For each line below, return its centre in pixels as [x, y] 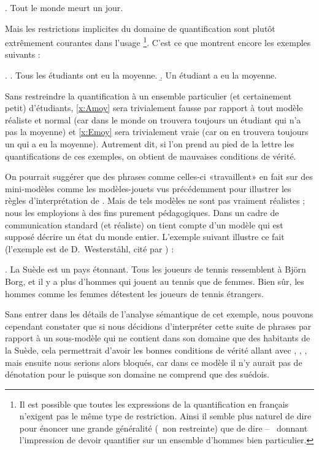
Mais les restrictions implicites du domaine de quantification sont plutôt [140, 28]
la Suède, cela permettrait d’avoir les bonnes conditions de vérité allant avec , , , [156, 350]
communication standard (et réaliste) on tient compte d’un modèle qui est [144, 224]
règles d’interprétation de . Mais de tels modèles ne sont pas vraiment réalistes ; [155, 200]
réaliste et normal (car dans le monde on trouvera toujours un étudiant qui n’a [153, 119]
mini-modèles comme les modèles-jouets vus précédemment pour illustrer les [148, 188]
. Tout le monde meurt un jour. [64, 7]
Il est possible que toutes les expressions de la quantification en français [154, 404]
